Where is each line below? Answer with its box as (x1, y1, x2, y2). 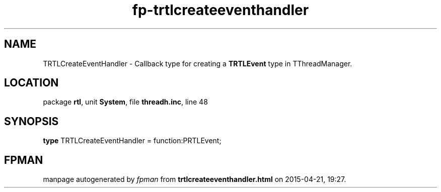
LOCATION (4, 76, 59, 89)
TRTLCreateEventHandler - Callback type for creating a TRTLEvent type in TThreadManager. (43, 59, 352, 68)
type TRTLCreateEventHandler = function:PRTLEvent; (43, 136, 222, 145)
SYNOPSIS (4, 115, 59, 128)
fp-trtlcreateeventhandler (132, 2, 309, 19)
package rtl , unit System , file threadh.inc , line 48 (43, 98, 208, 107)
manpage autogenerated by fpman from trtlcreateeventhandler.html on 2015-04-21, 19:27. (43, 175, 346, 184)
